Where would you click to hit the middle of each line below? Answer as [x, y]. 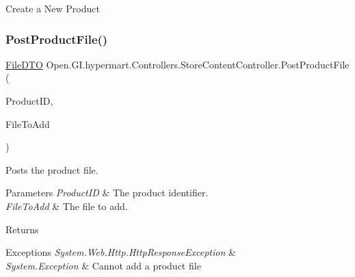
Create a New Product [53, 8]
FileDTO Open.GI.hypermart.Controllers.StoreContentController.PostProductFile [177, 64]
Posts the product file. [52, 169]
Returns [22, 229]
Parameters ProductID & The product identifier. [107, 193]
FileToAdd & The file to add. [67, 206]
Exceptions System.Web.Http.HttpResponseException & [121, 252]
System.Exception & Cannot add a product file [103, 265]
